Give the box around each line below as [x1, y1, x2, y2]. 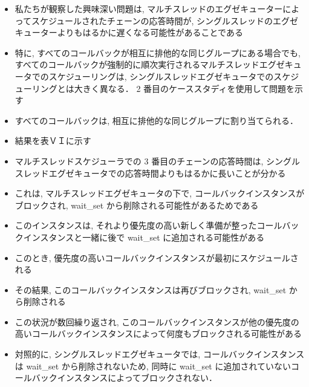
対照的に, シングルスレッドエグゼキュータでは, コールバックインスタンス [15, 348, 305, 360]
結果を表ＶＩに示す [15, 134, 91, 147]
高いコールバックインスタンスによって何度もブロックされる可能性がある [15, 327, 302, 340]
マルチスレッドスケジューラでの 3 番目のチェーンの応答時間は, [15, 154, 264, 167]
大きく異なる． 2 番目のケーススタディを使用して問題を [74, 82, 295, 94]
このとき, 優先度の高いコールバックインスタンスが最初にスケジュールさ [15, 251, 299, 264]
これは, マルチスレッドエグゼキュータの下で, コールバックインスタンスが [15, 187, 305, 200]
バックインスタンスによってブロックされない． [31, 371, 218, 384]
